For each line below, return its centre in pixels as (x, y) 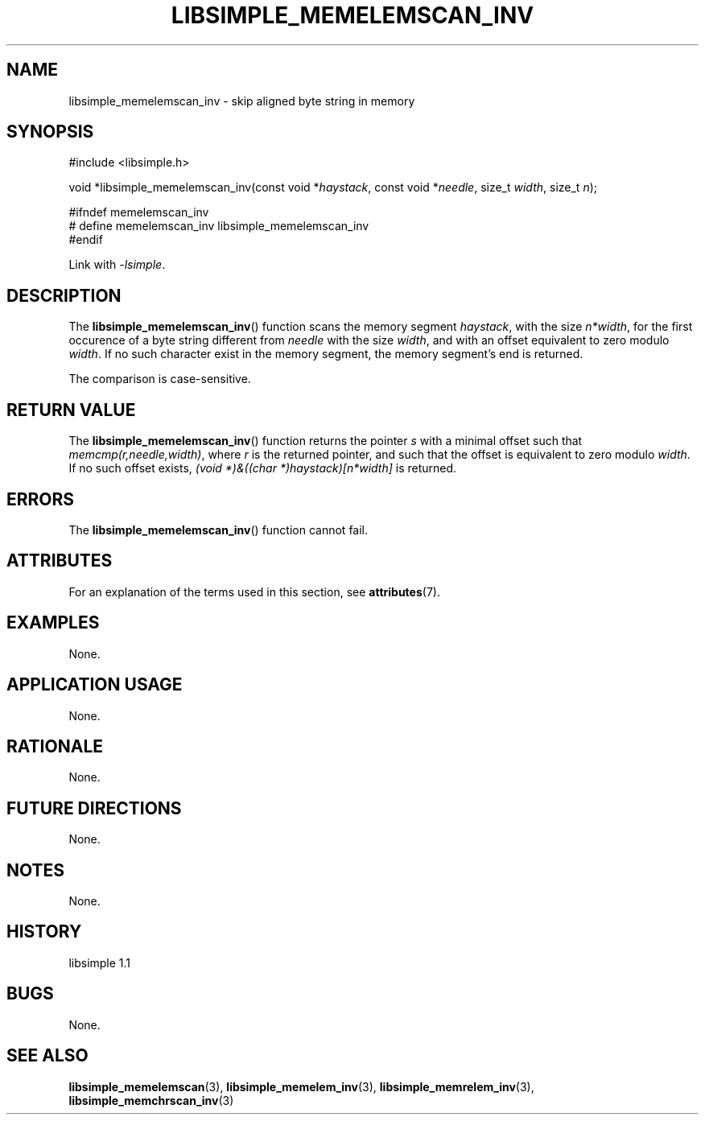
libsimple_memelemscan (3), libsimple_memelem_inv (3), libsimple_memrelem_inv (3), (301, 1086)
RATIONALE (55, 746)
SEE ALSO (47, 1056)
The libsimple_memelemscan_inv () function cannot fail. (219, 530)
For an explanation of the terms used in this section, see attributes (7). (254, 591)
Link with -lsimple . (117, 265)
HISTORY (44, 932)
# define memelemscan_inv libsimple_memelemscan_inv (219, 226)
